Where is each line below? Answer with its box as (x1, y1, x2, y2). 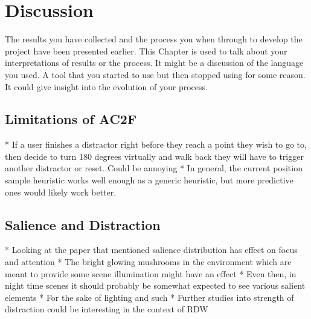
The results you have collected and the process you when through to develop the (5, 33, 303, 45)
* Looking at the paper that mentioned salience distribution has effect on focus (5, 243, 298, 256)
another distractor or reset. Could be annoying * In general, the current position (5, 162, 303, 174)
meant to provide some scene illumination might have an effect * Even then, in (5, 267, 297, 280)
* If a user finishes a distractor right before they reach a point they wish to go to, (5, 138, 307, 151)
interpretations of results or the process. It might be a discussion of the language (5, 56, 304, 69)
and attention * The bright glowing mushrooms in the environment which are (5, 255, 292, 268)
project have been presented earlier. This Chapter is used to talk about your (5, 44, 287, 57)
